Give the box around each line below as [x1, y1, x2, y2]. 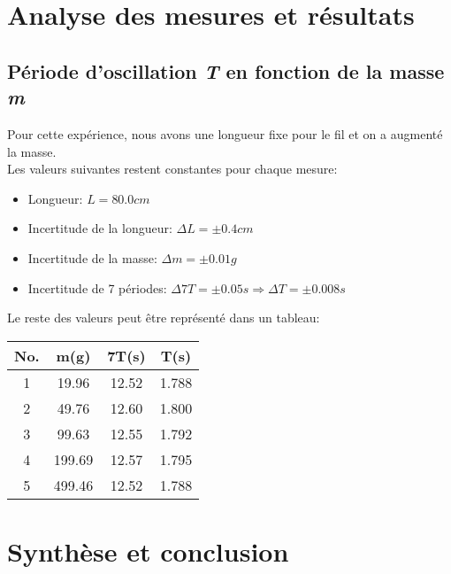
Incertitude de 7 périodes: [27, 278, 167, 297]
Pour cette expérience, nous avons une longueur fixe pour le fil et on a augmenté [7, 124, 443, 143]
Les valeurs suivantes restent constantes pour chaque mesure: [7, 159, 338, 178]
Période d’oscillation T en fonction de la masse [7, 57, 445, 84]
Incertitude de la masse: [27, 248, 157, 267]
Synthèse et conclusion [7, 532, 289, 569]
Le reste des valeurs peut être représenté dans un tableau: [7, 308, 320, 327]
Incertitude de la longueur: [27, 219, 172, 237]
